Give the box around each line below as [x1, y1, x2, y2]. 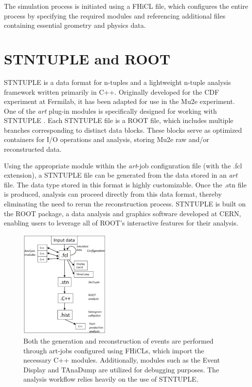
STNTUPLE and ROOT [4, 48, 171, 68]
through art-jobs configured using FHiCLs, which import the [23, 345, 204, 355]
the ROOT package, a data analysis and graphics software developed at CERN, [4, 208, 241, 218]
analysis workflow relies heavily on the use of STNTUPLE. [23, 374, 198, 384]
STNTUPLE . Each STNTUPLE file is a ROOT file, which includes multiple [4, 115, 234, 125]
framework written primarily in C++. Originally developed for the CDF [4, 86, 219, 97]
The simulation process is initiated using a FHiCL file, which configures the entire [4, 1, 248, 11]
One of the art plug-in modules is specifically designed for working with [4, 105, 217, 116]
